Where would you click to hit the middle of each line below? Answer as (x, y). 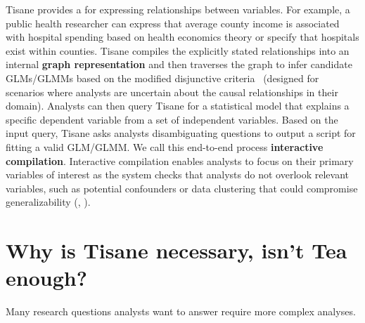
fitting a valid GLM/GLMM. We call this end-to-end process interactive (165, 146)
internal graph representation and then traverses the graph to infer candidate (179, 64)
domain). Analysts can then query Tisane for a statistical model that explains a (178, 106)
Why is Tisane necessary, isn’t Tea (177, 250)
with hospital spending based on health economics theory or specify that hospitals (182, 37)
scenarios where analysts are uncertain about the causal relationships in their (172, 92)
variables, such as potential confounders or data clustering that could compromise (182, 188)
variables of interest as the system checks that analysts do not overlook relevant (177, 174)
